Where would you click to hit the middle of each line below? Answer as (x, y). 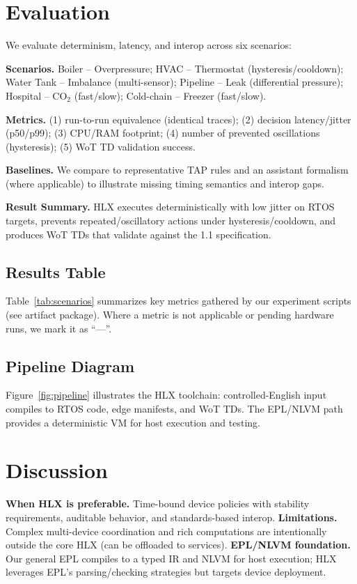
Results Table (56, 271)
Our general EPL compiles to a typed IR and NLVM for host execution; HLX (171, 558)
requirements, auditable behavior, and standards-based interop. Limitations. (172, 517)
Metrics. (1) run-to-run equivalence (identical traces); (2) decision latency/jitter (178, 119)
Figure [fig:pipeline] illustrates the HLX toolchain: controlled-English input (166, 395)
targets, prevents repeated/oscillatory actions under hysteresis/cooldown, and (171, 221)
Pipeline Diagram (70, 366)
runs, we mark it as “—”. (59, 328)
